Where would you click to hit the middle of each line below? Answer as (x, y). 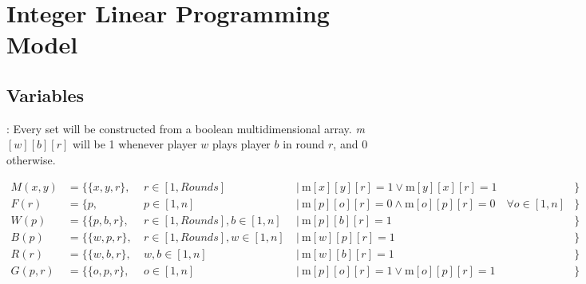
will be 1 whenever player (135, 144)
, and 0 (350, 144)
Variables (46, 95)
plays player (241, 144)
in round (304, 144)
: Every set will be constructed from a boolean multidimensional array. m (186, 128)
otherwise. (31, 159)
